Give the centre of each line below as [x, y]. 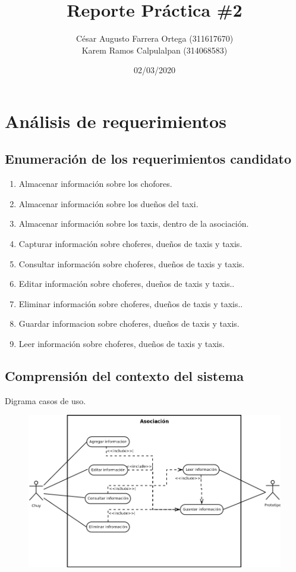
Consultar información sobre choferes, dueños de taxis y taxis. [132, 263]
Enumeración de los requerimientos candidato [148, 159]
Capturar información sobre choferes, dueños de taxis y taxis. [130, 244]
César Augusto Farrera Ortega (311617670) [155, 38]
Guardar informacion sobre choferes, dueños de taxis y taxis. [129, 323]
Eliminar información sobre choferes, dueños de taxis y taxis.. [131, 303]
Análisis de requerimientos [116, 121]
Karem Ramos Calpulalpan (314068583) [155, 50]
